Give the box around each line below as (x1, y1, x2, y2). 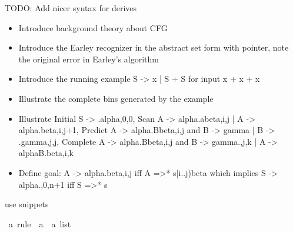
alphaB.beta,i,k (18, 147, 74, 159)
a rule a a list (8, 217, 71, 230)
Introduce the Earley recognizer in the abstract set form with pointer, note (18, 41, 289, 54)
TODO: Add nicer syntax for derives (5, 2, 137, 14)
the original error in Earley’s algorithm (18, 52, 159, 65)
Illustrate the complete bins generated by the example (18, 92, 214, 104)
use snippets (5, 198, 49, 210)
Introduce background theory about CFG (18, 21, 168, 34)
